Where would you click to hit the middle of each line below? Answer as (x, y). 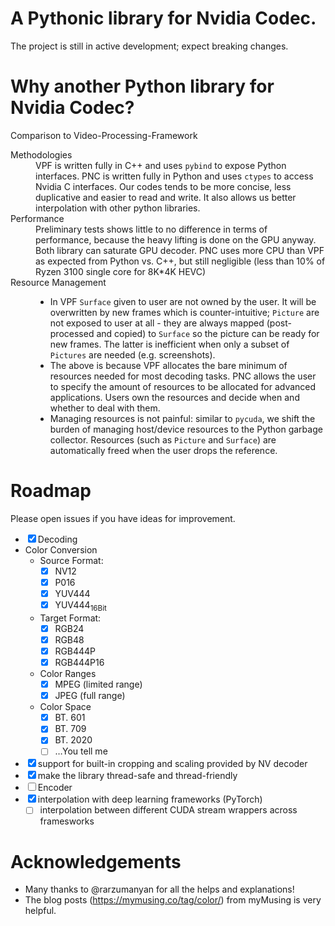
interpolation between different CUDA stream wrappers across (168, 810)
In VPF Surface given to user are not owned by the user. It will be (183, 301)
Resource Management (58, 282)
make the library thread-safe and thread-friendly (137, 776)
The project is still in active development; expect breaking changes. (149, 46)
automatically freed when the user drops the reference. (163, 450)
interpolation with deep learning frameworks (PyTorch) (150, 799)
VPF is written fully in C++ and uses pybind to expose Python (161, 165)
